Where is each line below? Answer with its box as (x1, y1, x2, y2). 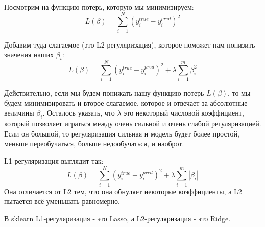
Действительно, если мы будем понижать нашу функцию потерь (4, 87, 204, 98)
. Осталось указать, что (42, 107, 115, 118)
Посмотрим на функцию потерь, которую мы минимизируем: (4, 2, 194, 12)
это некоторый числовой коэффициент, (124, 107, 244, 118)
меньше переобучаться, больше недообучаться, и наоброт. (4, 138, 184, 149)
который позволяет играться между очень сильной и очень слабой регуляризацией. (4, 118, 261, 129)
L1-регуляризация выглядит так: (4, 155, 104, 166)
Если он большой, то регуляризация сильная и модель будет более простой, (4, 128, 239, 139)
